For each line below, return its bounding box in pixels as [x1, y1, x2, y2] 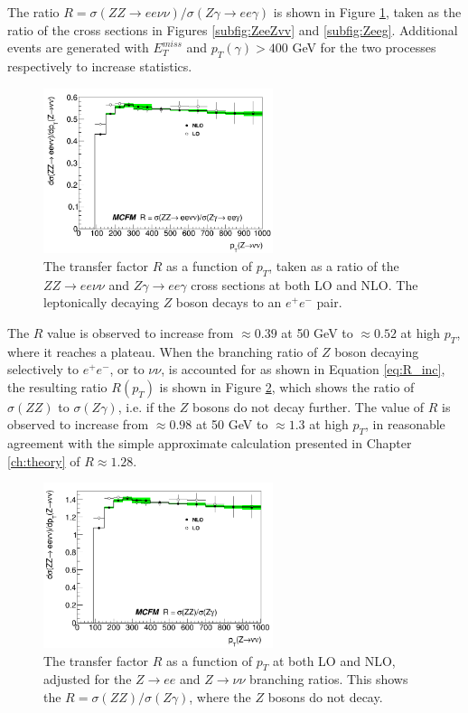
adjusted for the [43, 670, 132, 689]
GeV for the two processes [292, 38, 436, 57]
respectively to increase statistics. [7, 56, 192, 75]
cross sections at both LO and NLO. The [191, 275, 418, 294]
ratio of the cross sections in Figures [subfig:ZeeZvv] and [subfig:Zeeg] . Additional [7, 20, 458, 39]
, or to [109, 360, 145, 379]
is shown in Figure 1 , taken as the [273, 3, 462, 21]
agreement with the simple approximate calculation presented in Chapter [7, 434, 412, 453]
